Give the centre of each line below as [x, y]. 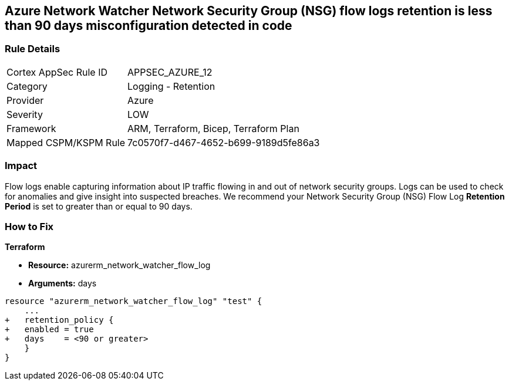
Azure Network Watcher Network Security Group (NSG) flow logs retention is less [249, 11]
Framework [31, 128]
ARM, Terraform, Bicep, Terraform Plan [213, 128]
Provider [25, 100]
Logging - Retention [171, 86]
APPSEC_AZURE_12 [170, 72]
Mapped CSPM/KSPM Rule [66, 142]
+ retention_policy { [59, 320]
